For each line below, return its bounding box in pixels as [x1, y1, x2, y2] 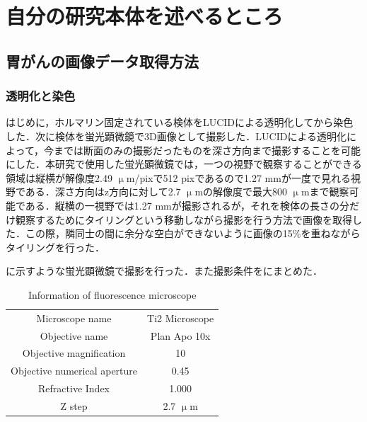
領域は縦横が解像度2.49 [6, 170, 112, 185]
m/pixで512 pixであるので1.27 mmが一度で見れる [126, 170, 351, 185]
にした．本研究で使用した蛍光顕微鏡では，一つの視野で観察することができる [6, 156, 362, 171]
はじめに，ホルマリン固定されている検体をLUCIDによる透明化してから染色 [6, 115, 354, 130]
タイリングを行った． [6, 239, 105, 254]
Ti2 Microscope [147, 310, 214, 325]
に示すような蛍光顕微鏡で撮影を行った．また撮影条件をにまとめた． [6, 263, 322, 278]
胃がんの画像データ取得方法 [6, 50, 199, 72]
